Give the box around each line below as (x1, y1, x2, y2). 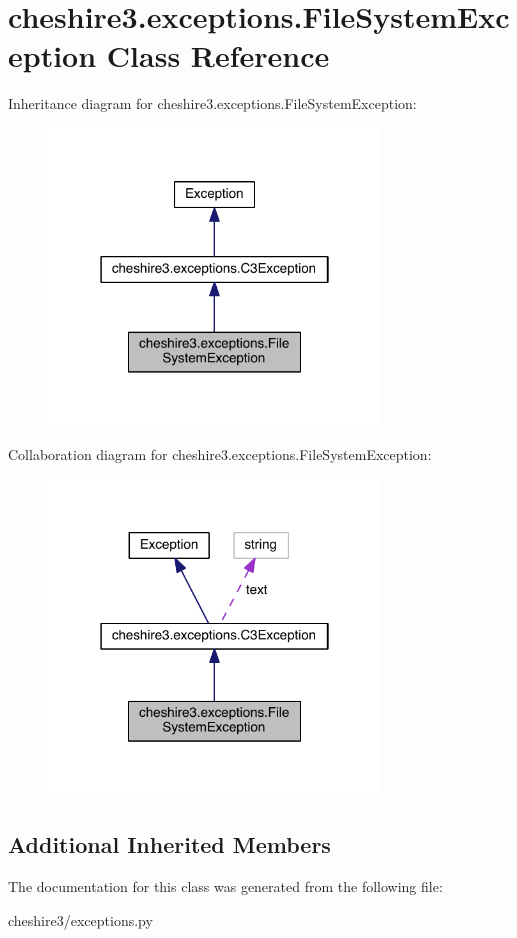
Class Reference (106, 35, 330, 76)
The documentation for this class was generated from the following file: (8, 875, 443, 896)
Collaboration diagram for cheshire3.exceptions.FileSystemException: (8, 444, 432, 465)
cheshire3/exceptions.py (8, 909, 153, 930)
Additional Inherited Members (8, 829, 331, 860)
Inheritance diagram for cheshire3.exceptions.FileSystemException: (8, 93, 417, 114)
